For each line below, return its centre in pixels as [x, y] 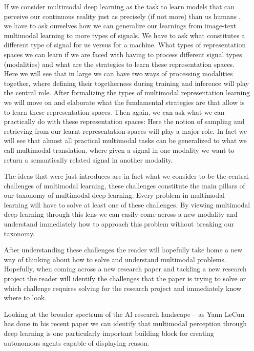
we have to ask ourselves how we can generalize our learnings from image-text [120, 26]
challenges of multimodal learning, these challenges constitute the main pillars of [125, 185]
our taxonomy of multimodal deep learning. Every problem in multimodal [114, 195]
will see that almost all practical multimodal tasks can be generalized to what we [125, 140]
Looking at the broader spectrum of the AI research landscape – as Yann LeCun [124, 314]
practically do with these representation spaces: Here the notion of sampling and [124, 121]
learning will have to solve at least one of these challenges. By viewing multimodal [127, 204]
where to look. [25, 298]
